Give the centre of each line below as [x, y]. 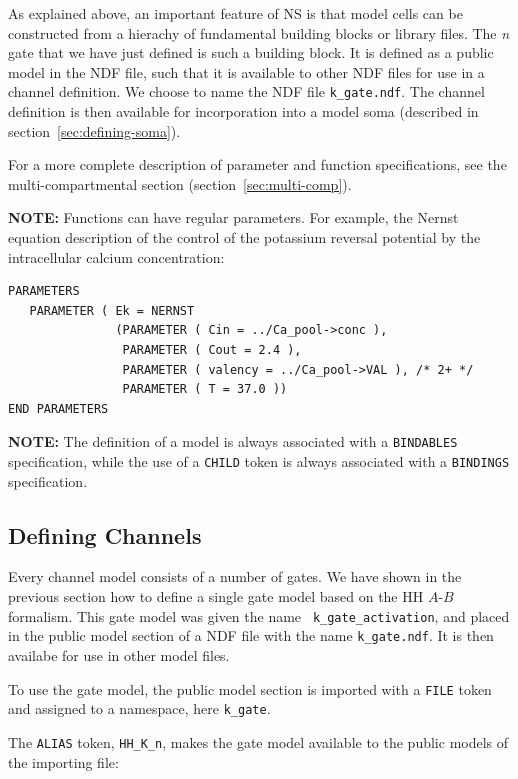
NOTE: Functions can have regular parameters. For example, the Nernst [233, 217]
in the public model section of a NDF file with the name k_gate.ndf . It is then [251, 635]
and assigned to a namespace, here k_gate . [139, 708]
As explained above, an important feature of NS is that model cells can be [235, 13]
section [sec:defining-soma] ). [94, 130]
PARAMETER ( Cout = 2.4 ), [212, 349]
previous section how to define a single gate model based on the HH [216, 596]
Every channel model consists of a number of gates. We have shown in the [235, 576]
